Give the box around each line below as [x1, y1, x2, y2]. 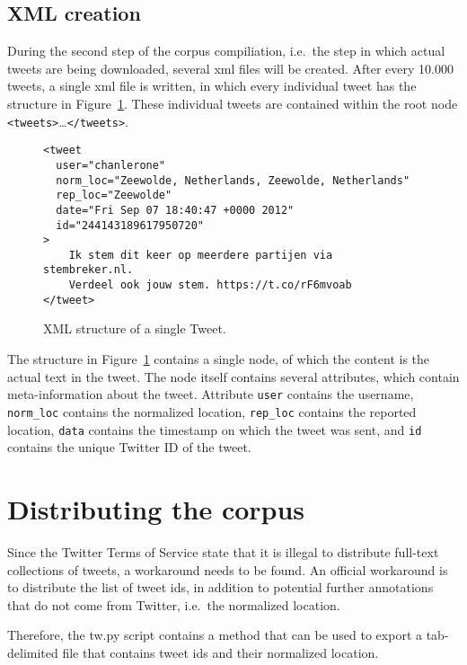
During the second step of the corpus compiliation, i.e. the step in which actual [7, 41, 445, 60]
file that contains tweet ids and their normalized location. [62, 643, 379, 661]
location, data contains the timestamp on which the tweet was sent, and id [7, 420, 422, 439]
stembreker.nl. [43, 263, 134, 277]
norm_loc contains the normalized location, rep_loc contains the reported [7, 402, 417, 421]
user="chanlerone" [56, 158, 166, 172]
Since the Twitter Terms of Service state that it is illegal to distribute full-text [7, 542, 439, 561]
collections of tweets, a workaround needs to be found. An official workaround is [7, 560, 448, 579]
